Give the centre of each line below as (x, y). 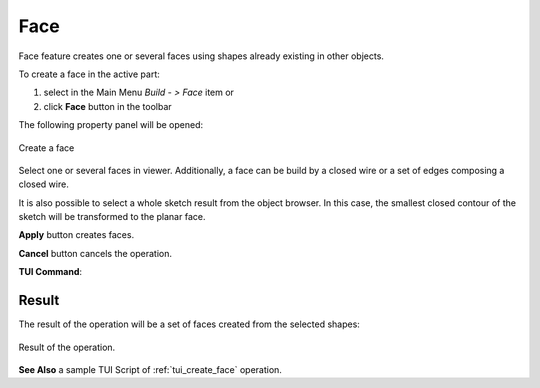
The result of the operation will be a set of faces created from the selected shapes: (189, 324)
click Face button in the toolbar (107, 106)
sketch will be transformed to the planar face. (112, 217)
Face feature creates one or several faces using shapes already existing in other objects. (201, 56)
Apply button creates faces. (76, 235)
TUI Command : (50, 272)
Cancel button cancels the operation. (95, 253)
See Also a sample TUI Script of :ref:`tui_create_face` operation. (150, 369)
